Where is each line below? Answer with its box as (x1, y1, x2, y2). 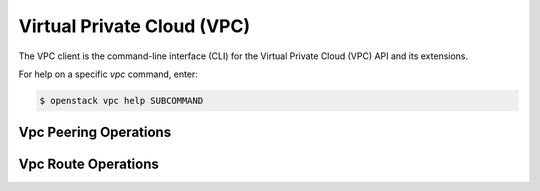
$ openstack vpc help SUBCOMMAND (39, 95, 204, 106)
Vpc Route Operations (18, 156, 160, 173)
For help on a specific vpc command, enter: (18, 68, 199, 80)
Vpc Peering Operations (18, 124, 172, 141)
